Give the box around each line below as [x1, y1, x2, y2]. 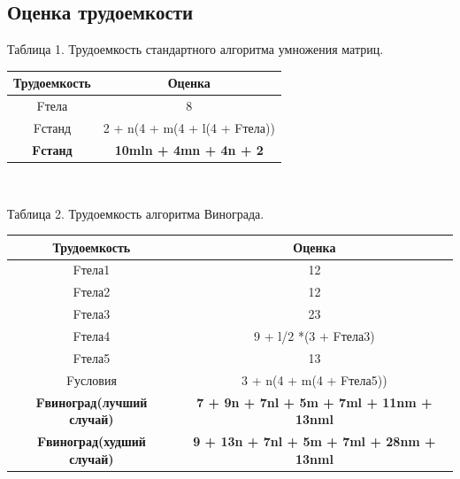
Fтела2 [73, 282, 111, 301]
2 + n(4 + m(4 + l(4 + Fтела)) [103, 118, 275, 136]
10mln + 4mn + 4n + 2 [114, 140, 264, 158]
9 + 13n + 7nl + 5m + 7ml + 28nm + [193, 431, 436, 450]
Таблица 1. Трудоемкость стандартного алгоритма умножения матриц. [7, 40, 384, 58]
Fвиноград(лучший [35, 392, 148, 411]
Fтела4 [73, 326, 111, 344]
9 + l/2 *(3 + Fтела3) [254, 326, 375, 344]
